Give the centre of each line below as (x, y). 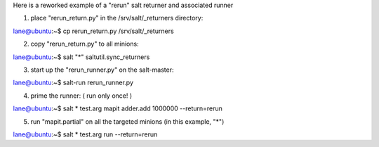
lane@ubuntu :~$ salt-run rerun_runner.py (73, 83)
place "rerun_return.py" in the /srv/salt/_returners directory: (117, 18)
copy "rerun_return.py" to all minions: (85, 44)
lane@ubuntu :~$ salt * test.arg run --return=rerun (85, 134)
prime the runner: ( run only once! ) (81, 96)
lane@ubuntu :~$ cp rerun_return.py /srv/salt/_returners (94, 31)
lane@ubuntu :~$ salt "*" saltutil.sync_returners (81, 57)
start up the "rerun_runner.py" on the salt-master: (102, 70)
